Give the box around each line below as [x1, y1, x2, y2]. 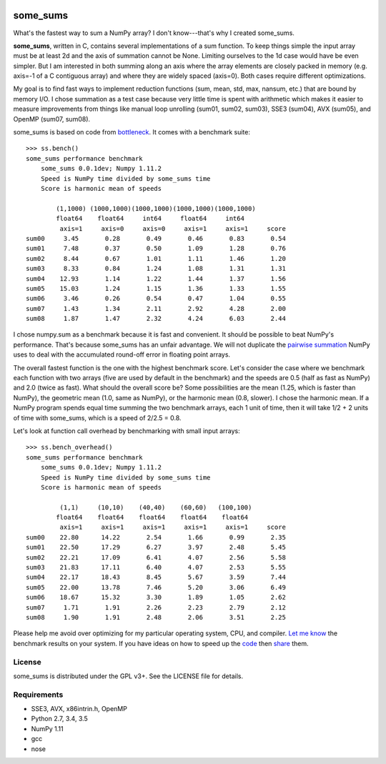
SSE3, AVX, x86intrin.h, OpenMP [31, 705, 128, 713]
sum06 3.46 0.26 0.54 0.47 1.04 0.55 [26, 294, 286, 303]
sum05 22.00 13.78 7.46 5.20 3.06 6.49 [26, 583, 286, 591]
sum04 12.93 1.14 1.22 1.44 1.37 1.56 [26, 274, 286, 282]
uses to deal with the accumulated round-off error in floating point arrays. [13, 350, 231, 359]
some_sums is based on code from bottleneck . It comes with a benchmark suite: [13, 128, 250, 137]
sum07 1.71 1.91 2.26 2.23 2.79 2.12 [26, 603, 286, 611]
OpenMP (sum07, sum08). [13, 114, 91, 123]
